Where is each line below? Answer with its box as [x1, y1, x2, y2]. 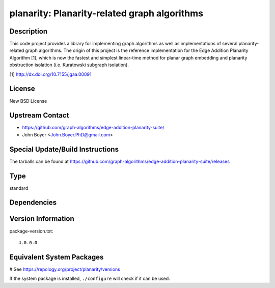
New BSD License [9, 98, 47, 104]
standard [9, 185, 29, 191]
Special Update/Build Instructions [9, 145, 119, 154]
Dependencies [9, 198, 57, 207]
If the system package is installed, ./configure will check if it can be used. [9, 275, 170, 282]
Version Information [9, 214, 74, 223]
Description [9, 27, 48, 36]
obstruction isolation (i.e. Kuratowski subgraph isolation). [9, 62, 129, 68]
